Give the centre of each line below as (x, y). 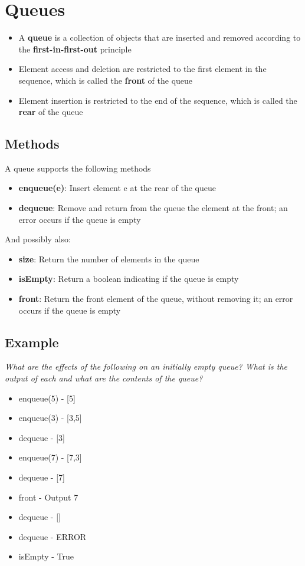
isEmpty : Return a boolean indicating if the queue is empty (129, 279)
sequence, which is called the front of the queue (106, 80)
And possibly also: (38, 239)
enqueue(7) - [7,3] (50, 457)
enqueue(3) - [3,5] (50, 418)
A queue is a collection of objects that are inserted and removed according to (160, 37)
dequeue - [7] (42, 477)
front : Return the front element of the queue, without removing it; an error (156, 299)
